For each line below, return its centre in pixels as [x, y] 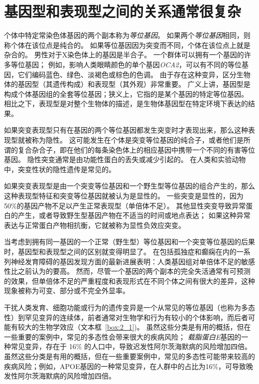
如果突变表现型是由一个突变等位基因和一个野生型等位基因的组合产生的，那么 [129, 186]
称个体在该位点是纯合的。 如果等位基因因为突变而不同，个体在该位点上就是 [127, 45]
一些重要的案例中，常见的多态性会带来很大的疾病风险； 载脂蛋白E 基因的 [123, 336]
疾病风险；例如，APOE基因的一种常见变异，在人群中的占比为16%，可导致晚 [129, 366]
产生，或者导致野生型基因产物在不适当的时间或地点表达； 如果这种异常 [134, 215]
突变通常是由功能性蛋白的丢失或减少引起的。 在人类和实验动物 [143, 159]
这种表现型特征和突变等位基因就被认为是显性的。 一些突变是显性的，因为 [124, 196]
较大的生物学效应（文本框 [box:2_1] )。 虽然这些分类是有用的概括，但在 [134, 327]
